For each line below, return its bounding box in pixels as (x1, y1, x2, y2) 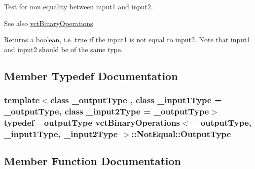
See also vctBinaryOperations (4, 18, 93, 28)
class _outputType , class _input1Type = (50, 94, 222, 106)
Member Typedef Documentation (4, 68, 178, 83)
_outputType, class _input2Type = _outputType (4, 105, 209, 117)
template (4, 94, 40, 106)
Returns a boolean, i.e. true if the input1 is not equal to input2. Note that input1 (4, 34, 251, 45)
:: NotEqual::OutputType (131, 127, 231, 140)
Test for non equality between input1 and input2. (4, 1, 153, 11)
